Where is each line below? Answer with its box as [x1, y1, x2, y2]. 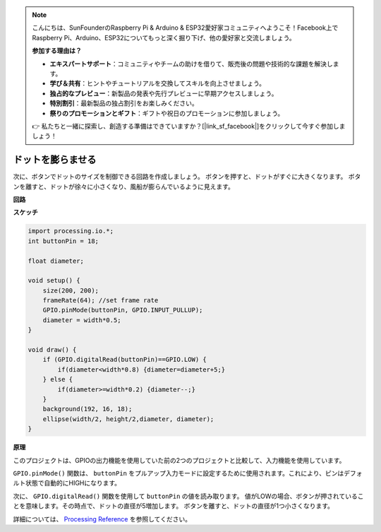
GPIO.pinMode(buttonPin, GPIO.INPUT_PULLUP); [42, 306, 203, 314]
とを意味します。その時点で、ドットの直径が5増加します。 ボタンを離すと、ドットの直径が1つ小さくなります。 [13, 502, 334, 510]
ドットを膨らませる [13, 154, 97, 166]
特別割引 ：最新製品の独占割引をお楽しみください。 [49, 99, 198, 107]
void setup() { [28, 276, 80, 285]
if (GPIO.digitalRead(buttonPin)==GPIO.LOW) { [42, 355, 207, 364]
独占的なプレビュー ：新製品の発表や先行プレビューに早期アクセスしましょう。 [49, 89, 278, 97]
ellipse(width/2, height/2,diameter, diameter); [42, 415, 214, 423]
